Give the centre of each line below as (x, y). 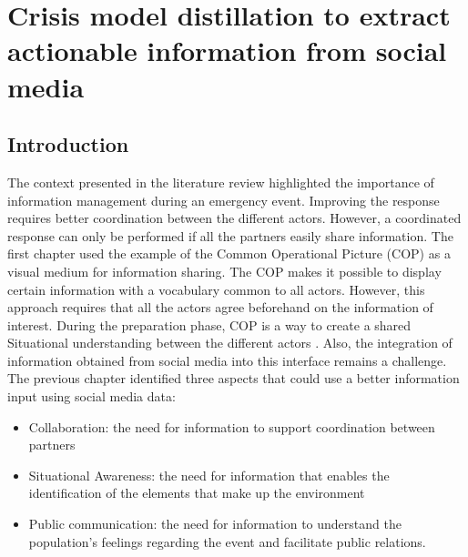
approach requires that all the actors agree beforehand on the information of (220, 307)
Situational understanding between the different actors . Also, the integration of (230, 343)
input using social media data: (92, 396)
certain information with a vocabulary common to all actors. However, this (216, 289)
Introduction (68, 144)
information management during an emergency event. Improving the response (224, 200)
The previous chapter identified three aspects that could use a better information (234, 378)
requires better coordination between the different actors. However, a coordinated (234, 218)
